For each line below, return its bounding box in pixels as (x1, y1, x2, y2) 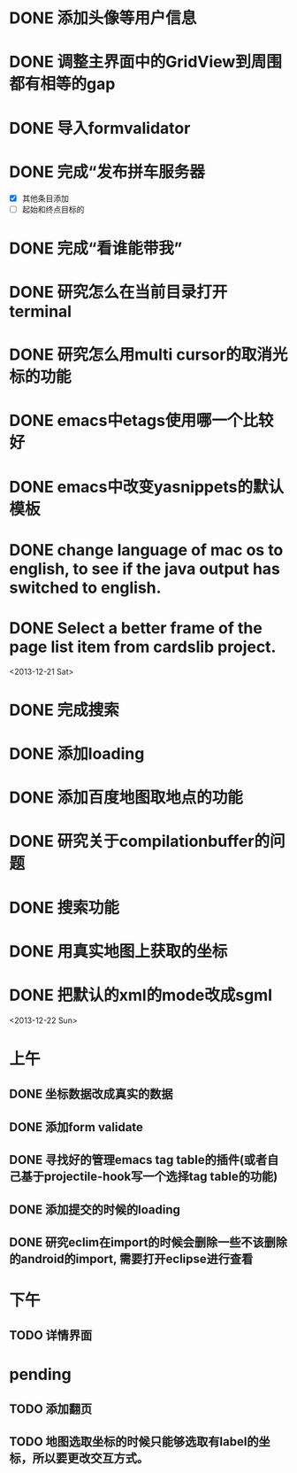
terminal (9, 302, 72, 322)
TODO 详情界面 (9, 1328, 93, 1343)
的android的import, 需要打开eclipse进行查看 (9, 1251, 254, 1267)
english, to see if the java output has (9, 559, 281, 578)
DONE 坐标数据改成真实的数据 (9, 1087, 174, 1102)
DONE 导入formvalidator (9, 118, 191, 138)
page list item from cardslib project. (9, 637, 277, 656)
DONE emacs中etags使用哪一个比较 (9, 411, 274, 430)
